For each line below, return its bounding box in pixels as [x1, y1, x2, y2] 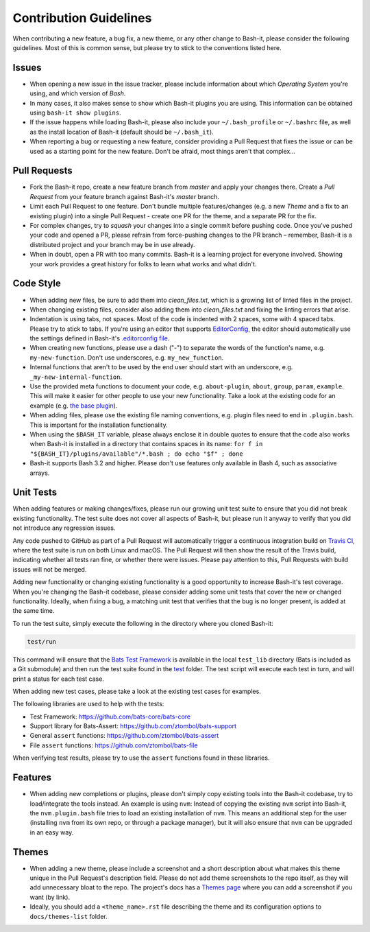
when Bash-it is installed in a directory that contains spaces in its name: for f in [29, 440, 263, 448]
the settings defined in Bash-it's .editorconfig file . [29, 334, 170, 342]
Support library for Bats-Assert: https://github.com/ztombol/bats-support [29, 722, 236, 730]
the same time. [12, 607, 55, 615]
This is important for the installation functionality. [29, 421, 168, 429]
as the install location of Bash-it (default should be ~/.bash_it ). [29, 128, 214, 136]
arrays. [29, 469, 50, 477]
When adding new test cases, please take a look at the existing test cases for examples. [12, 687, 262, 695]
